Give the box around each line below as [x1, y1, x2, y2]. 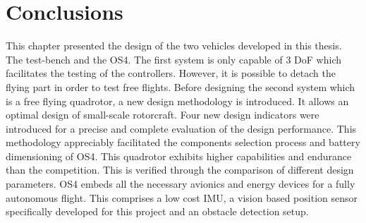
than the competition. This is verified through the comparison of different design [6, 162, 354, 177]
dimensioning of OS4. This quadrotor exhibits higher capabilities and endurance [6, 148, 352, 163]
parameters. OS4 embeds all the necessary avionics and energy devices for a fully [6, 176, 355, 191]
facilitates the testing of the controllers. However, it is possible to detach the [6, 66, 336, 80]
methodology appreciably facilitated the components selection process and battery [6, 135, 360, 150]
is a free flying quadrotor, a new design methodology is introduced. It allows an [6, 93, 349, 108]
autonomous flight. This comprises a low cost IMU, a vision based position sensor [6, 190, 358, 205]
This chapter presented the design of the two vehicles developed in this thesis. [6, 38, 342, 53]
